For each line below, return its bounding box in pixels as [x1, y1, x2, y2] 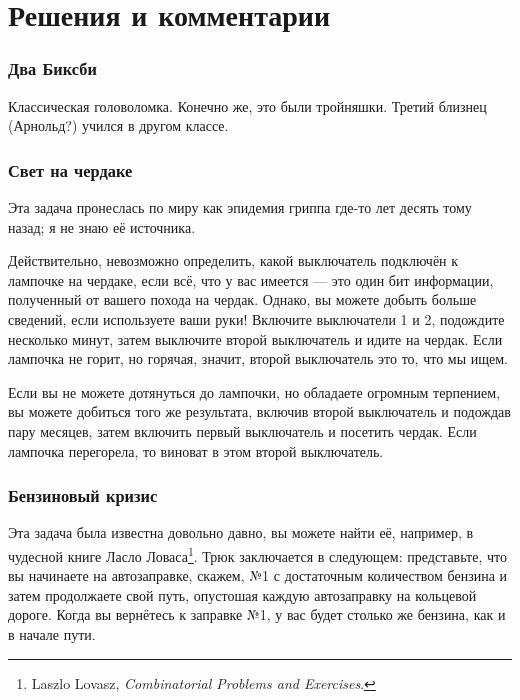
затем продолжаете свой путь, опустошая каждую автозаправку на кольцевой [8, 584, 477, 605]
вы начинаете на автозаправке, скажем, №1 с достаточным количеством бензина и [8, 565, 508, 586]
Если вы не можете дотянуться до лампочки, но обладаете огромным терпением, [8, 381, 501, 402]
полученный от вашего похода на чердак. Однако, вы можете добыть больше [8, 289, 477, 310]
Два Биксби [8, 56, 97, 81]
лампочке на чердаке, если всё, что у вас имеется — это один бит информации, [8, 269, 494, 290]
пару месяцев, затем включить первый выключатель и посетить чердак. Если [8, 420, 477, 441]
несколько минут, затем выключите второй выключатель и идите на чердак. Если [8, 328, 503, 349]
